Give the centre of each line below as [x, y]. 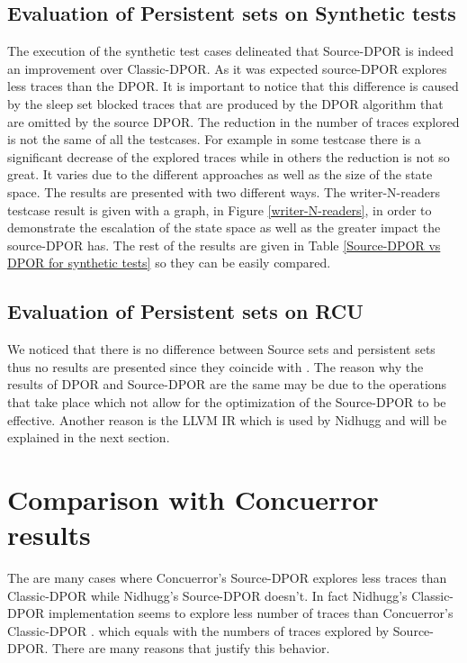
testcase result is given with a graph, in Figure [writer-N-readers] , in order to [220, 209]
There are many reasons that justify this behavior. [191, 648]
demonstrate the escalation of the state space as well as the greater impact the [224, 227]
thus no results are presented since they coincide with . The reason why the [216, 366]
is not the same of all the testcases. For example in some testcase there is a [214, 139]
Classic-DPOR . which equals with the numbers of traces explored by [198, 630]
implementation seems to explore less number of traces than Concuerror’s [251, 613]
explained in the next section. [89, 437]
